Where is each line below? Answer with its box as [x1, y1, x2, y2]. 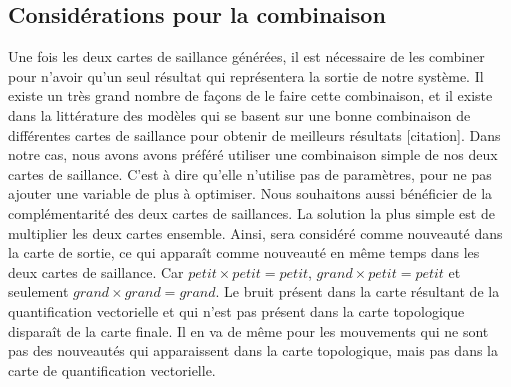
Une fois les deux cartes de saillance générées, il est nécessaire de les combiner [8, 46, 485, 67]
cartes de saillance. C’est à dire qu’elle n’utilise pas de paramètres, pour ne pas [8, 163, 492, 184]
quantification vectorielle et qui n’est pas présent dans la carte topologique [8, 300, 465, 321]
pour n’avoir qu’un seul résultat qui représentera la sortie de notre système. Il [8, 65, 484, 86]
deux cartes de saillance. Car [8, 261, 184, 282]
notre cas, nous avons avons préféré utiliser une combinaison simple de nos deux [8, 144, 498, 165]
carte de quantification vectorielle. [8, 359, 216, 380]
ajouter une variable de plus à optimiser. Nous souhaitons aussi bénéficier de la [8, 183, 493, 204]
